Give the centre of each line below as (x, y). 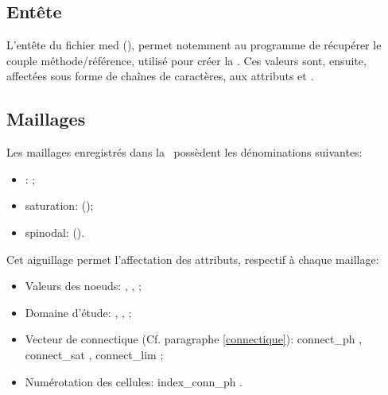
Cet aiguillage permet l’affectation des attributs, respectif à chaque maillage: (193, 259)
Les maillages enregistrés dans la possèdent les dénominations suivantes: (184, 152)
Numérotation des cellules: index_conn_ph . (134, 381)
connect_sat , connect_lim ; (94, 354)
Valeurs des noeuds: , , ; (83, 286)
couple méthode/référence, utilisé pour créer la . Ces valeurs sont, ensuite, (186, 60)
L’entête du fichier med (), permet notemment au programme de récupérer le (194, 45)
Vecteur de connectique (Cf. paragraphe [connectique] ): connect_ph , (194, 339)
